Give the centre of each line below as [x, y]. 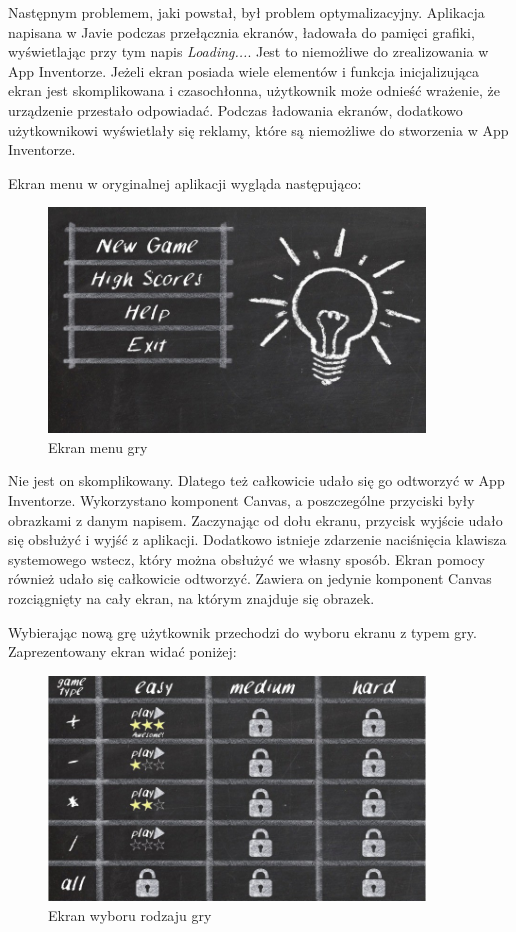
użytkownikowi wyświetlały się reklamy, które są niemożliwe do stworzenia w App [258, 129]
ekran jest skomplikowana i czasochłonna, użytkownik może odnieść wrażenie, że [254, 90]
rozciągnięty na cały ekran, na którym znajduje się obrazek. [191, 597]
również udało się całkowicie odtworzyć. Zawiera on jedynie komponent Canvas [250, 578]
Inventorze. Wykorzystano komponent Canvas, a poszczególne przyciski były [241, 499]
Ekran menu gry [98, 446]
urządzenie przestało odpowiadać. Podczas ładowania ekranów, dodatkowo [235, 109]
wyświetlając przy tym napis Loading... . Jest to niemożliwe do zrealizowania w [248, 51]
